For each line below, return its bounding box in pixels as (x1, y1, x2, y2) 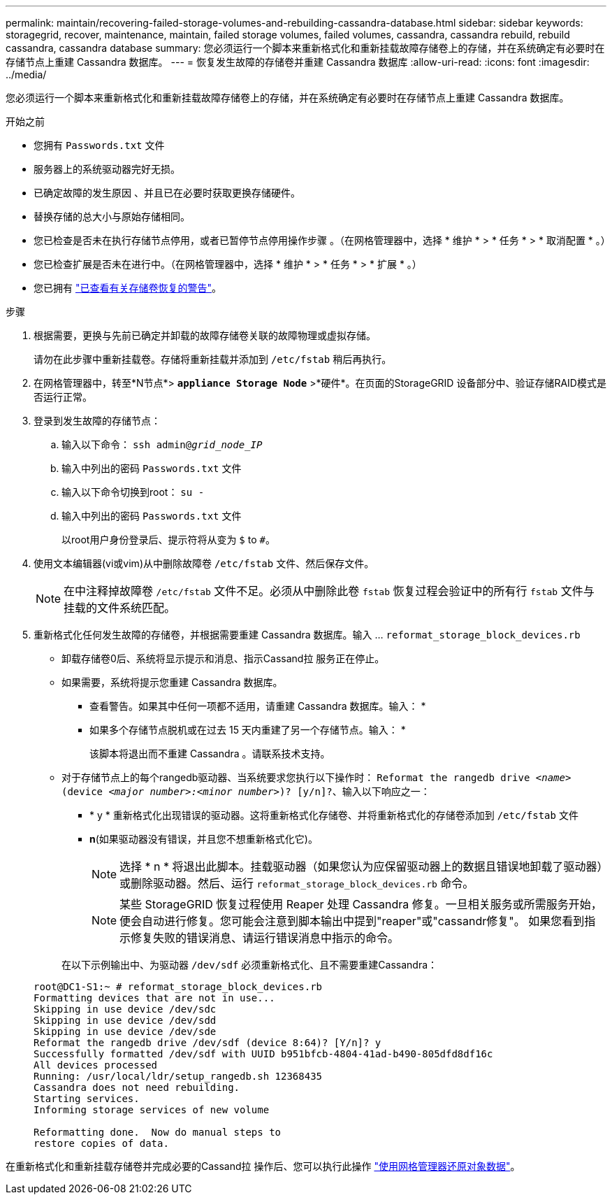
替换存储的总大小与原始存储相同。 (34, 210, 190, 222)
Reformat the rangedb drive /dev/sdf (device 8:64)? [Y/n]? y (34, 1037, 381, 1048)
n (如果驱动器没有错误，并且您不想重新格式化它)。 (89, 833, 318, 845)
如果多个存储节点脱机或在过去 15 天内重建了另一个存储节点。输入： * (89, 724, 406, 736)
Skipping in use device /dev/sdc (34, 1003, 217, 1015)
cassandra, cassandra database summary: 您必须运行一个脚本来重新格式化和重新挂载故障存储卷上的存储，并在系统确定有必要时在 (6, 42, 605, 54)
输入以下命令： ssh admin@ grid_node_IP (61, 438, 263, 450)
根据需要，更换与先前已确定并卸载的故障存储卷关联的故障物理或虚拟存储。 (34, 329, 376, 341)
